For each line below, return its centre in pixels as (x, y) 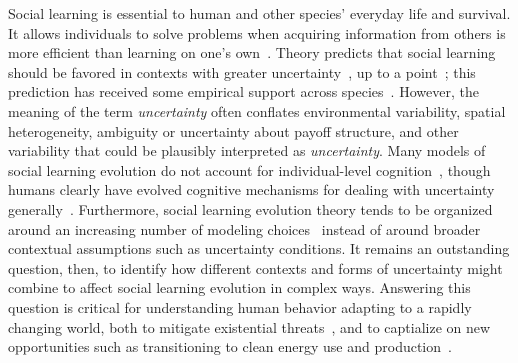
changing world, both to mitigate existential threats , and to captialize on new (249, 326)
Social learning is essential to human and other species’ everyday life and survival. (259, 13)
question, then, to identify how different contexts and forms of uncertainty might (255, 267)
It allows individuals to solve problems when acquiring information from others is (257, 32)
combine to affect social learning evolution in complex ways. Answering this (239, 287)
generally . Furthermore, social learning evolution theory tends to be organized (250, 208)
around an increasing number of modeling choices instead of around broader (244, 228)
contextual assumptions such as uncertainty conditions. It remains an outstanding (259, 248)
